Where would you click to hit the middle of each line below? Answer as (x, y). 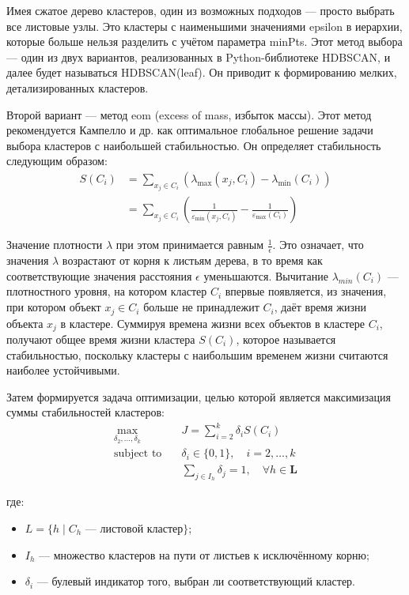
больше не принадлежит (201, 307)
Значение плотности (55, 245)
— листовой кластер (134, 529)
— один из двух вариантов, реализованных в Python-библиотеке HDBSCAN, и (199, 56)
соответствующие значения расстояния (99, 275)
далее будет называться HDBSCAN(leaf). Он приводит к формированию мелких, (202, 72)
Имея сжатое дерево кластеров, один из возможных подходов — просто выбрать (201, 10)
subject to (138, 454)
